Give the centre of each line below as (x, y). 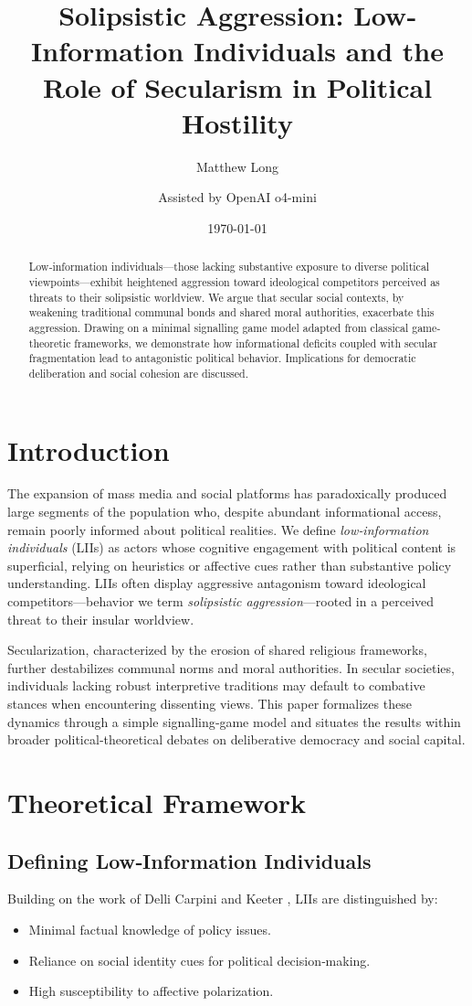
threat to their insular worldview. (101, 619)
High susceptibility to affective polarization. (151, 991)
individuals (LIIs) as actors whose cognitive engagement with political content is (232, 547)
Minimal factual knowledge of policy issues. (150, 929)
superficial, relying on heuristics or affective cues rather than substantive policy (230, 565)
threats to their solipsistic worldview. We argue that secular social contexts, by (216, 297)
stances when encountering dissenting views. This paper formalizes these (210, 703)
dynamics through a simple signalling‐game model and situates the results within (234, 721)
